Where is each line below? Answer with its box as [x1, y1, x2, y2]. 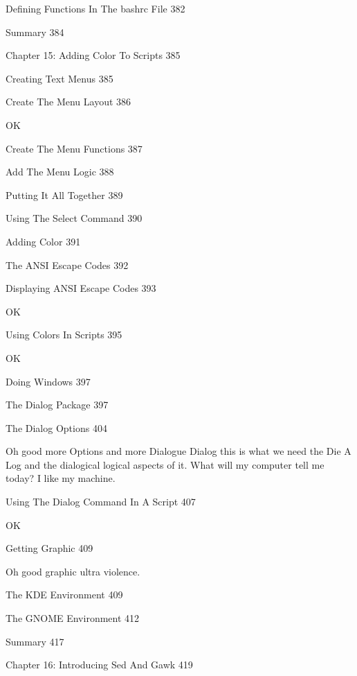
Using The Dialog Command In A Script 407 [6, 494, 196, 509]
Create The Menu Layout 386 [6, 94, 131, 109]
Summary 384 [6, 24, 64, 39]
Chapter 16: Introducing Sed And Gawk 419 [6, 657, 193, 672]
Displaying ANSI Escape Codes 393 [6, 281, 156, 295]
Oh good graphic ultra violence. [6, 564, 140, 578]
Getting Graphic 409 [6, 541, 93, 555]
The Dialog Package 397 [6, 397, 109, 412]
